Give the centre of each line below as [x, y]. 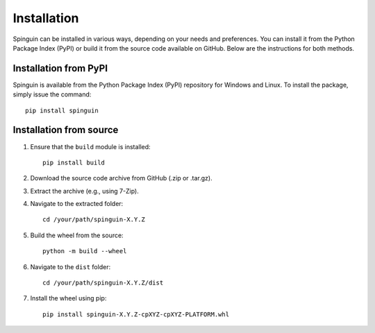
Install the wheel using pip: [68, 298]
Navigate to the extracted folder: [77, 204]
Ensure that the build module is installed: [90, 146]
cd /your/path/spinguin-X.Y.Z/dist [103, 283]
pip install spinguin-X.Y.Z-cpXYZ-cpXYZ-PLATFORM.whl [136, 314]
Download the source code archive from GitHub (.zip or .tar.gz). [121, 178]
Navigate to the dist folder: [70, 266]
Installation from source [66, 130]
